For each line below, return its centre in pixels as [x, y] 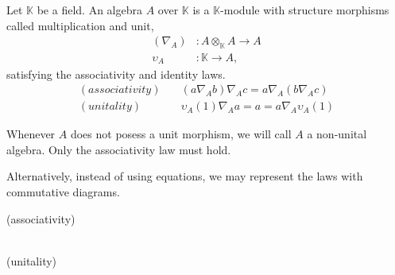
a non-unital [337, 134]
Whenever [31, 134]
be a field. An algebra [89, 10]
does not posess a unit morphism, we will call [181, 134]
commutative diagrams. [63, 191]
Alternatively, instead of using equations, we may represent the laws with [185, 176]
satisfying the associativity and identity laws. [116, 74]
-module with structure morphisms [305, 10]
